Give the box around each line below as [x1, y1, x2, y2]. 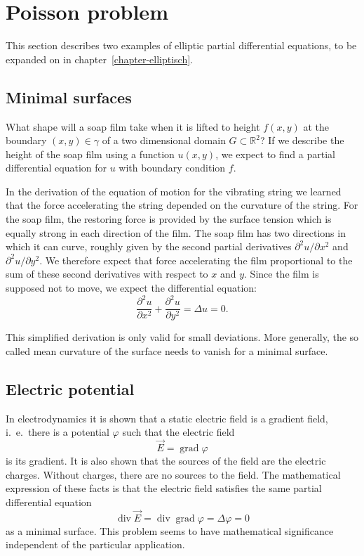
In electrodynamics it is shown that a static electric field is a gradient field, [6, 410, 328, 425]
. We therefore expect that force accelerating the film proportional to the [39, 252, 353, 267]
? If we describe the [259, 133, 344, 148]
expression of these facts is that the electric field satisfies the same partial [6, 481, 322, 496]
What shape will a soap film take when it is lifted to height [6, 119, 260, 134]
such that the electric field [122, 425, 235, 439]
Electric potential [6, 377, 135, 399]
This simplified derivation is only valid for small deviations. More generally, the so [6, 330, 359, 344]
